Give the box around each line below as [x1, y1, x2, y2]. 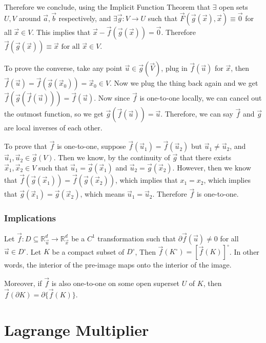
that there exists [179, 152, 232, 163]
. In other [229, 246, 259, 257]
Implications [4, 212, 56, 224]
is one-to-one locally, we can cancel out [139, 92, 262, 103]
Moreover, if [4, 278, 42, 289]
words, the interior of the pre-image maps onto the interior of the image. [4, 259, 232, 270]
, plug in [161, 63, 188, 73]
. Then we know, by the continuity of [53, 152, 170, 163]
